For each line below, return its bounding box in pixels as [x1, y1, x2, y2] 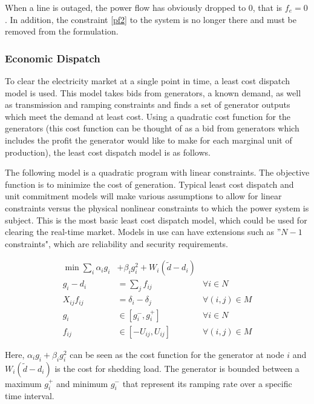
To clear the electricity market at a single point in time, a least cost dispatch [5, 75, 290, 87]
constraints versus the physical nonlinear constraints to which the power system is [5, 201, 309, 214]
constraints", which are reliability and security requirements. [5, 237, 229, 250]
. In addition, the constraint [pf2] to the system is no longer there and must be [5, 13, 296, 25]
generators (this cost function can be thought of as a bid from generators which [5, 122, 299, 134]
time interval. [5, 389, 54, 402]
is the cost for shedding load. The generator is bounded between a [54, 362, 299, 374]
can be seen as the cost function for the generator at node [70, 348, 284, 360]
